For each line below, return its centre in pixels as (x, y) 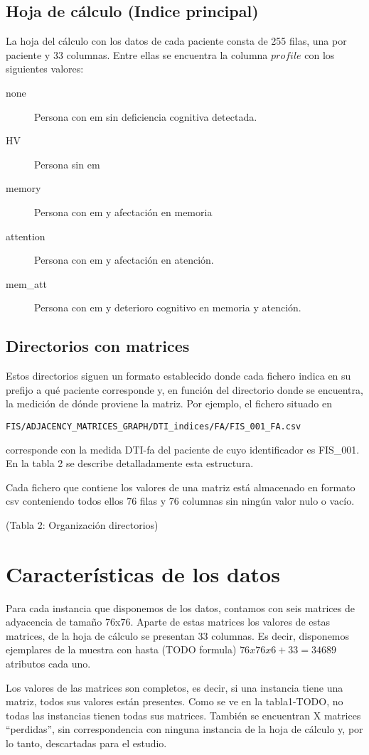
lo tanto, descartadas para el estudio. (86, 743)
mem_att (26, 283)
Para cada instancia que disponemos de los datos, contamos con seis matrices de (180, 607)
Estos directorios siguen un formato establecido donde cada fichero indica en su (178, 376)
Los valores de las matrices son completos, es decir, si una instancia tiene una (175, 687)
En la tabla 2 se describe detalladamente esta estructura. (130, 463)
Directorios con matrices (98, 346)
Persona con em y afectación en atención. (124, 260)
